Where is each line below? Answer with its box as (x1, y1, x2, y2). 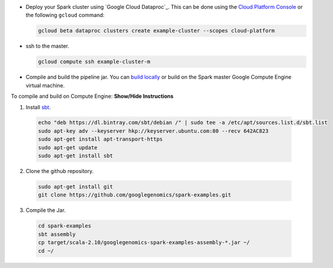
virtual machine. (25, 81, 65, 89)
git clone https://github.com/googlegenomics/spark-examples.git (38, 192, 231, 198)
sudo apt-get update (38, 144, 97, 151)
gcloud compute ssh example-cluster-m (38, 58, 151, 65)
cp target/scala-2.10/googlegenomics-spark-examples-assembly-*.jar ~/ (38, 239, 250, 246)
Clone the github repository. (25, 168, 94, 175)
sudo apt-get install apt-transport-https (38, 136, 163, 143)
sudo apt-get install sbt (38, 152, 113, 159)
